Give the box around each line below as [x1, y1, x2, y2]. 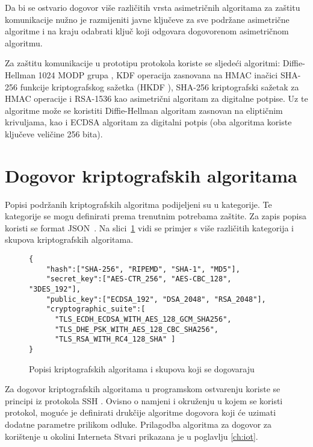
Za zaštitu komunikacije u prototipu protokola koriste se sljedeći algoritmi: [5, 57, 280, 69]
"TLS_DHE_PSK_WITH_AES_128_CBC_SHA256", [54, 325, 218, 334]
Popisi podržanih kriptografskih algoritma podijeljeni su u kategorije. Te [5, 198, 272, 210]
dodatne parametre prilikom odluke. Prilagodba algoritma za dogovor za [5, 417, 272, 430]
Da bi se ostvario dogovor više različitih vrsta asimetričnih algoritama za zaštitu [5, 1, 300, 13]
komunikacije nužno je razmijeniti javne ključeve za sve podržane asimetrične [5, 13, 290, 25]
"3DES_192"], [29, 285, 81, 293]
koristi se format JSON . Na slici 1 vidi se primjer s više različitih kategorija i [5, 221, 294, 234]
